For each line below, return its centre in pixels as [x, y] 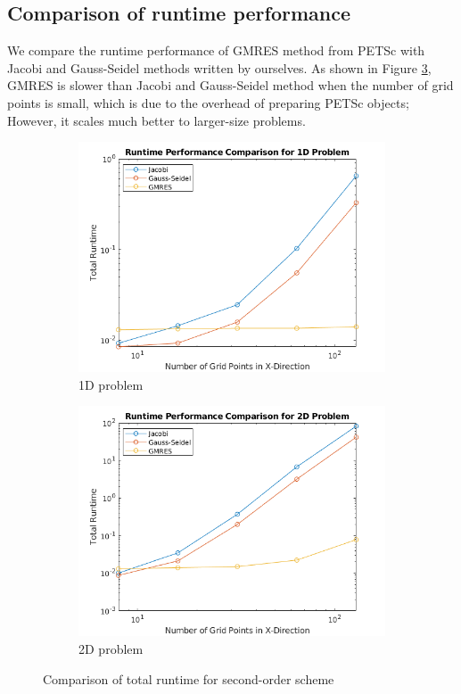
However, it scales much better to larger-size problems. [156, 120]
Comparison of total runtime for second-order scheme [189, 678]
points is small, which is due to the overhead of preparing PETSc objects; [208, 102]
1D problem [111, 384]
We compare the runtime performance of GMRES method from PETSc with [216, 50]
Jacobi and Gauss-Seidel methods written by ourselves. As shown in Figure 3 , [219, 67]
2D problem [111, 648]
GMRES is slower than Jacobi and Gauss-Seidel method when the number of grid [230, 85]
